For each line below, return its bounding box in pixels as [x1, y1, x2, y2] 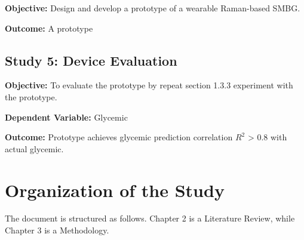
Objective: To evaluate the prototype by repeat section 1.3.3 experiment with [5, 79, 293, 91]
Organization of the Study [5, 177, 225, 202]
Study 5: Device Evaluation [5, 51, 177, 69]
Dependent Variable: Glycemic [5, 110, 128, 123]
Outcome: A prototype [5, 21, 93, 34]
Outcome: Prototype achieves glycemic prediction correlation [5, 131, 233, 143]
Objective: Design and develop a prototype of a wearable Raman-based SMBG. [5, 2, 300, 14]
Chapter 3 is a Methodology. [5, 224, 109, 236]
